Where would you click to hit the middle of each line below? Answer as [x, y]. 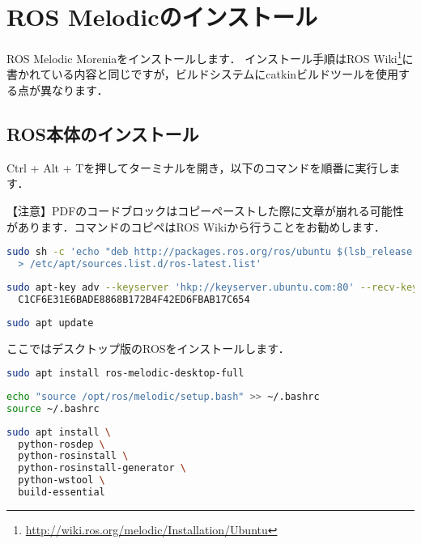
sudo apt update [50, 323]
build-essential [62, 493]
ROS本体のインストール [103, 133]
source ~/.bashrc [53, 408]
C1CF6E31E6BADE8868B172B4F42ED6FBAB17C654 [134, 299]
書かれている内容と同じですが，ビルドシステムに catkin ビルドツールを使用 [203, 74]
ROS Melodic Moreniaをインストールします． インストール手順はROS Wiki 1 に [210, 57]
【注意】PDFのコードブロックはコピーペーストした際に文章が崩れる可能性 [205, 210]
